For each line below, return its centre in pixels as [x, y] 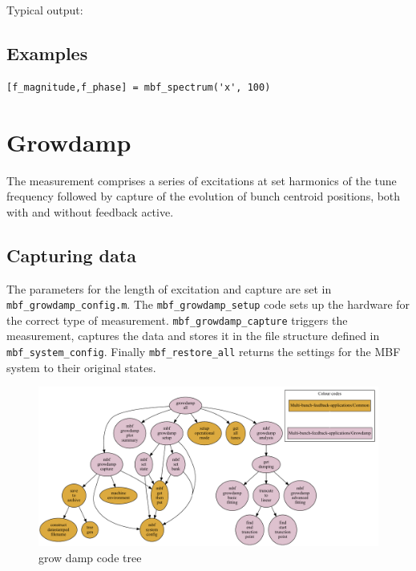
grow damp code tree [90, 557]
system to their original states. [81, 367]
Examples [47, 53]
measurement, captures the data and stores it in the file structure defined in [193, 336]
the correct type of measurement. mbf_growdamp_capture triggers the [177, 320]
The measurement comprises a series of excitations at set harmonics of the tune [202, 180]
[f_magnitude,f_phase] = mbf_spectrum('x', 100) [139, 87]
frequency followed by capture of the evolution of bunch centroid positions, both [204, 196]
